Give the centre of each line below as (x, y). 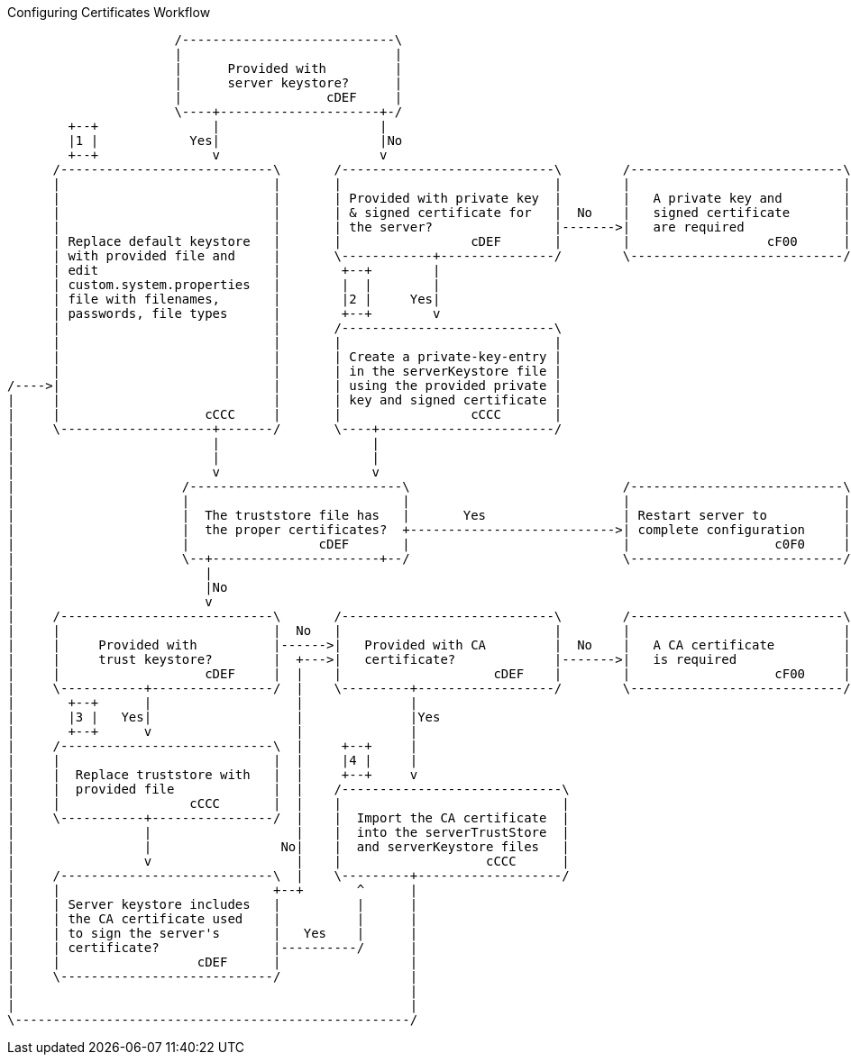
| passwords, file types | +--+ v (247, 313)
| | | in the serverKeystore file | (307, 371)
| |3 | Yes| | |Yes (224, 717)
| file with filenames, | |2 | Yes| (247, 299)
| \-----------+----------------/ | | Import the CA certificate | (288, 818)
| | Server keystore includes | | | (213, 904)
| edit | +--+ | (247, 270)
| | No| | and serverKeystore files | (288, 847)
